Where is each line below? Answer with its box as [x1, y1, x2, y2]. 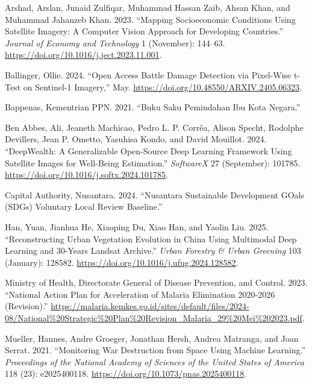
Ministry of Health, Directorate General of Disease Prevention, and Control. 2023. [5, 276, 308, 289]
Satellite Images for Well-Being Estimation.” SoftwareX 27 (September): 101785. [5, 156, 301, 169]
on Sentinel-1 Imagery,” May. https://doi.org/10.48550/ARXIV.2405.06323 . [23, 80, 302, 93]
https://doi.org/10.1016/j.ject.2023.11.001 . [5, 48, 162, 61]
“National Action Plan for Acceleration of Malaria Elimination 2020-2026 [5, 288, 275, 300]
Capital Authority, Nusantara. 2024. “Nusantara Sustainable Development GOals [5, 188, 304, 201]
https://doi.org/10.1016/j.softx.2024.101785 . [5, 168, 168, 181]
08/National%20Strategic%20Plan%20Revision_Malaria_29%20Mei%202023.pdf [5, 312, 302, 324]
